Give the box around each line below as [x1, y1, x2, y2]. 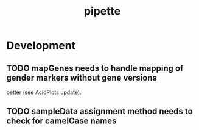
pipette [83, 4, 121, 18]
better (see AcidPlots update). [6, 88, 82, 96]
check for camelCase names [6, 116, 117, 126]
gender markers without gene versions [6, 72, 157, 83]
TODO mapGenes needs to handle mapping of [6, 63, 184, 73]
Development [6, 38, 76, 52]
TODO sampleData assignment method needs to [6, 106, 193, 117]
